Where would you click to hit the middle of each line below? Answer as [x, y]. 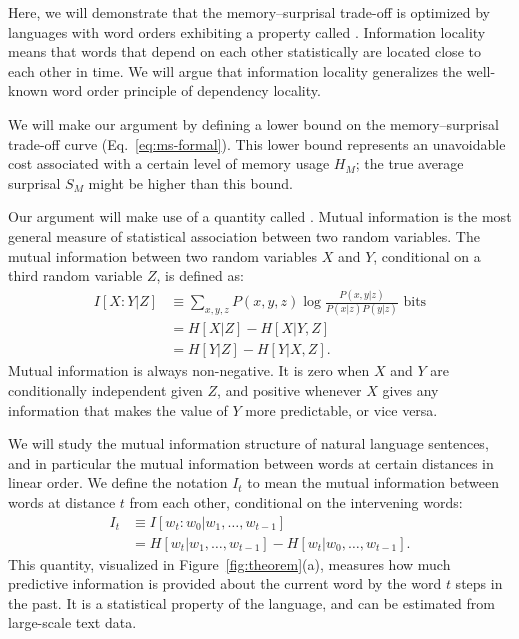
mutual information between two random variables [162, 255]
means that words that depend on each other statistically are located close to [244, 51]
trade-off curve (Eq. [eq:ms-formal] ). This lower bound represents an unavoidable [257, 143]
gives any [410, 390]
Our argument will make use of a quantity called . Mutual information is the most [260, 216]
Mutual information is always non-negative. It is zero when [189, 370]
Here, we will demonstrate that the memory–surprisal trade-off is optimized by [249, 12]
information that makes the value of [118, 409]
